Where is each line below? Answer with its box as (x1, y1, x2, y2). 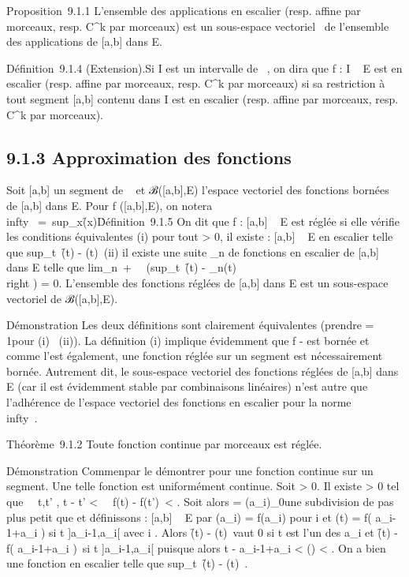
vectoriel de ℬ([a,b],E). (6, 290, 118, 306)
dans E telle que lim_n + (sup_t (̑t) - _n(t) (6, 259, 237, 275)
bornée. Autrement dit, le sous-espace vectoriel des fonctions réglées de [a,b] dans (6, 362, 399, 379)
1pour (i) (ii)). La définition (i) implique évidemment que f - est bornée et (6, 332, 370, 348)
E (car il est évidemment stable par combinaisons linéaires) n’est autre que (6, 378, 368, 395)
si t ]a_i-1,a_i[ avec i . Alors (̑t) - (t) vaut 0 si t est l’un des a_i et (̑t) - (49, 524, 398, 541)
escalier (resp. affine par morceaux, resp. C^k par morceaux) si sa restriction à (6, 75, 385, 92)
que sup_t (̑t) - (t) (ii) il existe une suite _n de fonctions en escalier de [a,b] (6, 243, 379, 260)
